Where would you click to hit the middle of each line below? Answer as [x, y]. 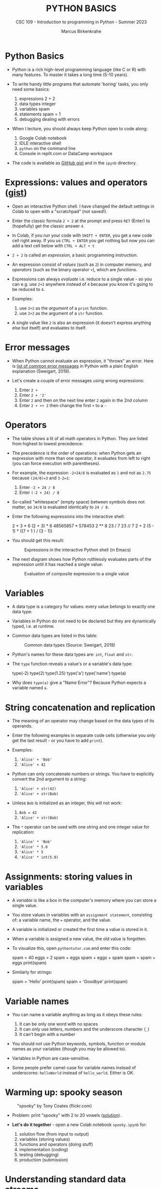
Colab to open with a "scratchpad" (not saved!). [59, 211]
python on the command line [47, 148]
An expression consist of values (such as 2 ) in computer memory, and [81, 264]
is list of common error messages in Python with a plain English [75, 366]
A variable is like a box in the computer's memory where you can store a [84, 900]
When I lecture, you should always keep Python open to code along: [80, 129]
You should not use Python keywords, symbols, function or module [79, 1044]
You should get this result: [38, 540]
